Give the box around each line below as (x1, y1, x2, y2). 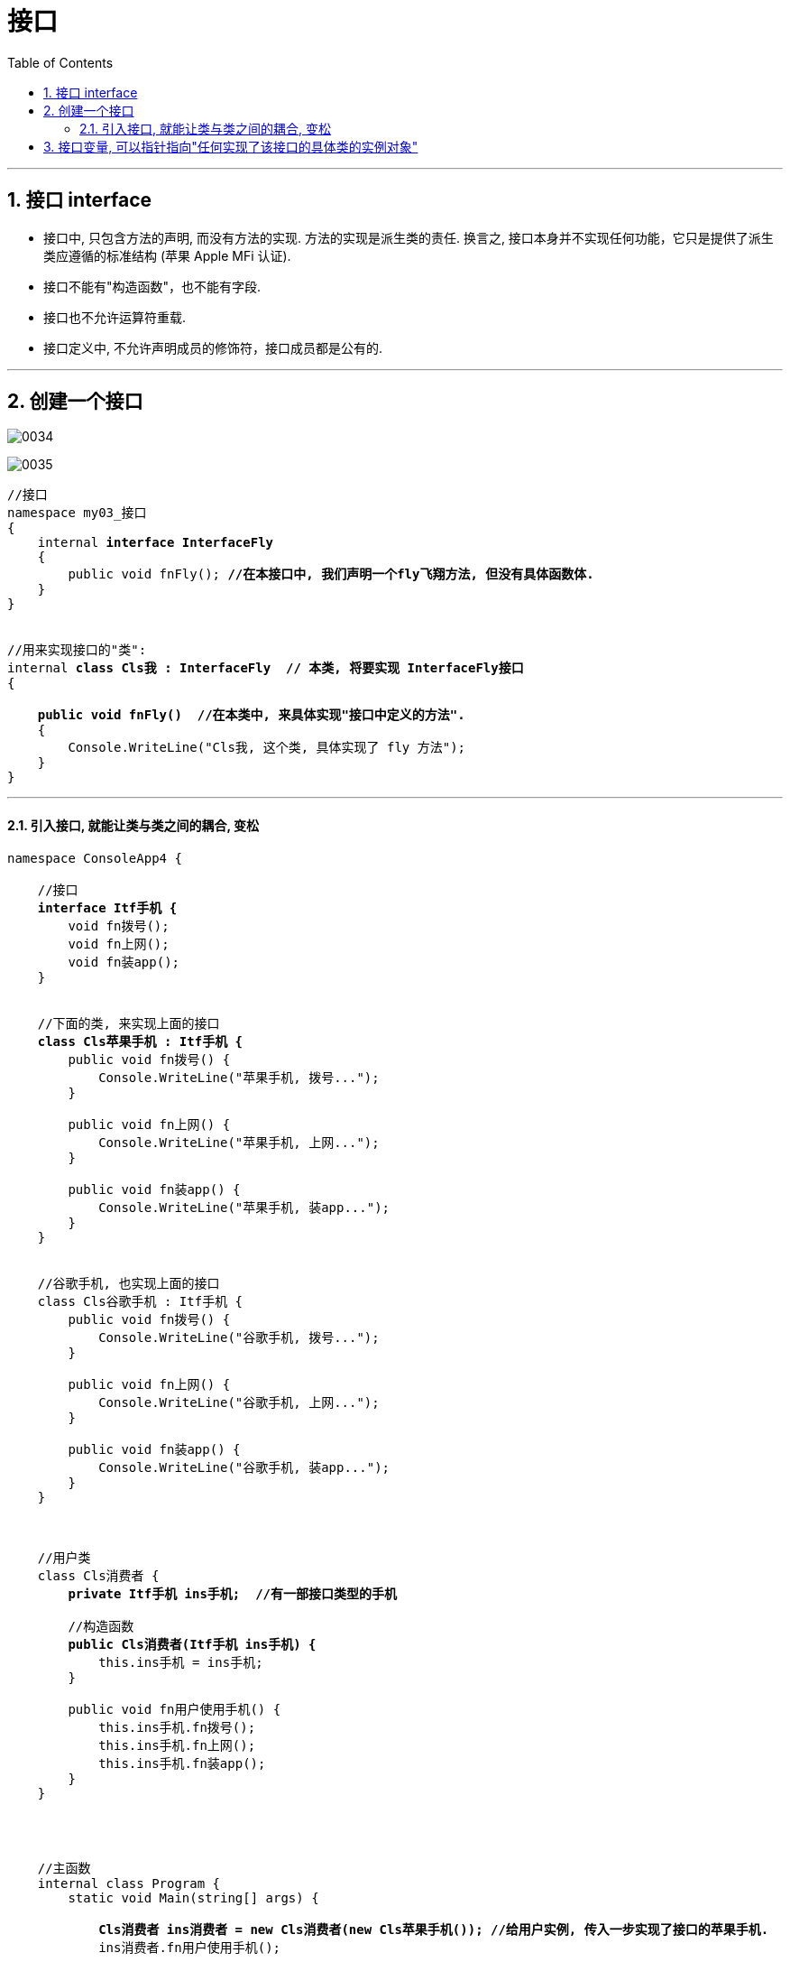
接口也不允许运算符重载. (43, 309, 187, 325)
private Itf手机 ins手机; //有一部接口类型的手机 (68, 1586, 398, 1601)
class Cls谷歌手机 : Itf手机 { (37, 1293, 243, 1309)
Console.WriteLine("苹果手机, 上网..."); (98, 1134, 380, 1150)
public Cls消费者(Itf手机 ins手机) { (68, 1636, 317, 1652)
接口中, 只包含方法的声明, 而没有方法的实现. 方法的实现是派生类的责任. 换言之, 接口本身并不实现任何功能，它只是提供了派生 (43, 229, 774, 245)
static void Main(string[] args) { (68, 1890, 319, 1905)
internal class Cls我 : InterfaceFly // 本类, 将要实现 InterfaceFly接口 (7, 661, 524, 676)
